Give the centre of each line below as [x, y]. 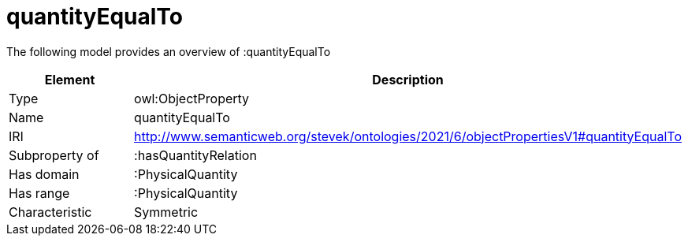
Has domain [44, 174]
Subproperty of [54, 155]
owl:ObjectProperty [192, 98]
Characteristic [50, 212]
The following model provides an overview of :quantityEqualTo [169, 51]
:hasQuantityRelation [195, 155]
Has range [39, 193]
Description [408, 79]
